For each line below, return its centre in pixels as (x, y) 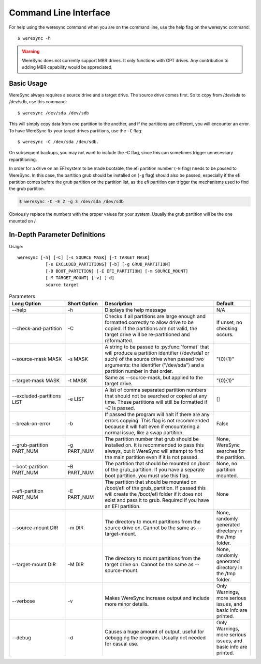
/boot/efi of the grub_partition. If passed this (155, 488)
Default (225, 304)
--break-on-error (31, 424)
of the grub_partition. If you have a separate (155, 470)
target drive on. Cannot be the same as (149, 565)
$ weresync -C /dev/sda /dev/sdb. (58, 142)
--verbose (23, 601)
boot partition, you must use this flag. (147, 476)
